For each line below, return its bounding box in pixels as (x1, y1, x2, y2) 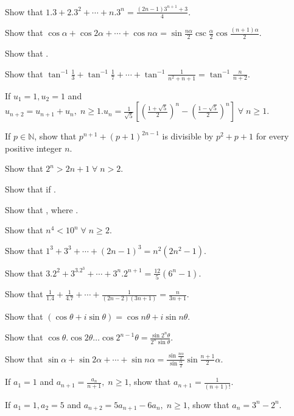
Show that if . (5, 183, 57, 196)
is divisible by (162, 130, 214, 143)
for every (256, 130, 289, 143)
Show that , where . (5, 203, 79, 216)
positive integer (5, 141, 62, 154)
